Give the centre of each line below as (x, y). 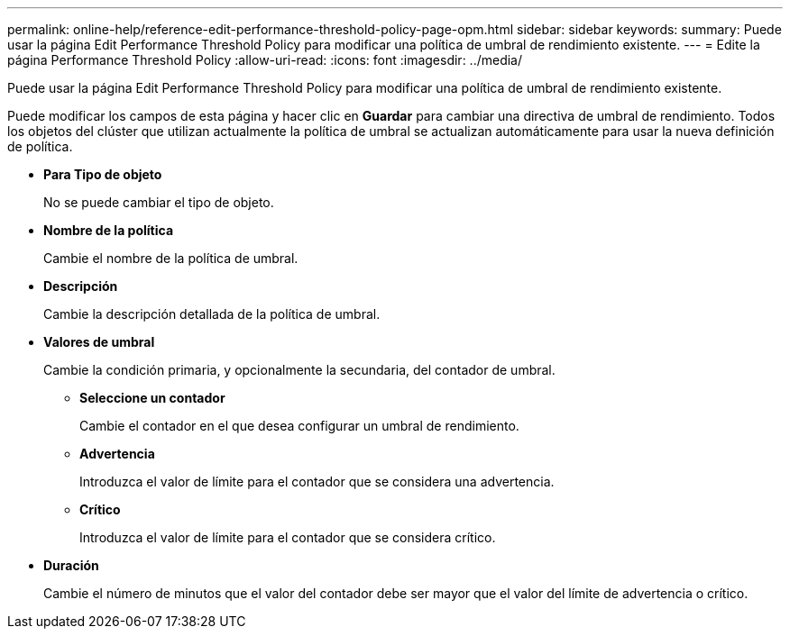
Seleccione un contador (152, 398)
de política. (40, 146)
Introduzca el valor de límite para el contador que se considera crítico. (288, 537)
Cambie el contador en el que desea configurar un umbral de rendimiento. (299, 426)
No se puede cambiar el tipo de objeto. (159, 202)
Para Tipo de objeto (103, 174)
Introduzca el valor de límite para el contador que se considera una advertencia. (317, 482)
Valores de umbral (99, 342)
